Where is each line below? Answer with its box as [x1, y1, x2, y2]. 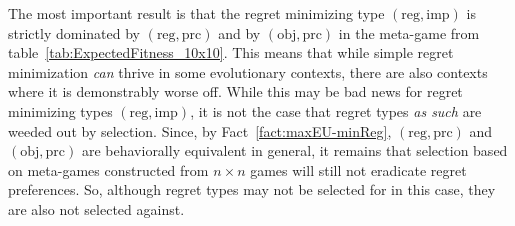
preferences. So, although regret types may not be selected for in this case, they [8, 179, 496, 200]
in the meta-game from [338, 22, 480, 43]
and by [218, 22, 261, 43]
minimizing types [8, 100, 113, 121]
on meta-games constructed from [8, 159, 209, 180]
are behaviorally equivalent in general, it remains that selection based [81, 140, 508, 161]
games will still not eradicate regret [250, 159, 467, 180]
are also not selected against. [8, 198, 185, 219]
